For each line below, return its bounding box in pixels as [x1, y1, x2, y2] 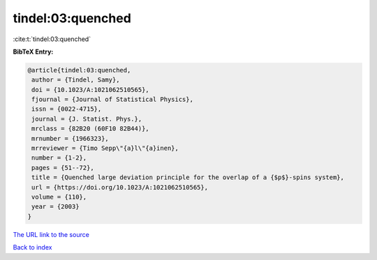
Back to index [13, 243, 52, 252]
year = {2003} [31, 203, 80, 211]
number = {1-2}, [31, 154, 87, 162]
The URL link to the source [13, 230, 90, 238]
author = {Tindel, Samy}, [31, 76, 120, 84]
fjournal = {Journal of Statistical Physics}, [31, 95, 193, 104]
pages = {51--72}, [31, 164, 94, 171]
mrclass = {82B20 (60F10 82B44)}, [31, 125, 149, 132]
